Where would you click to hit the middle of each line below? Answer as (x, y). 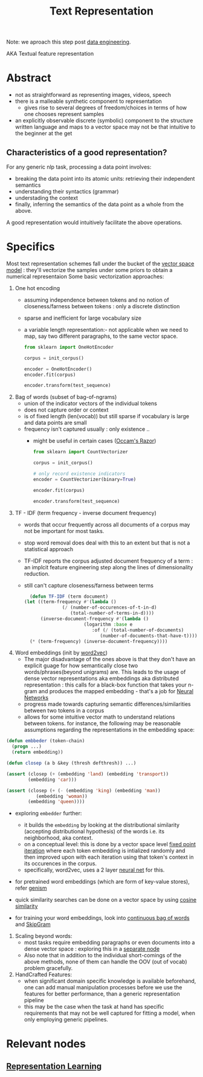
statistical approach (49, 549)
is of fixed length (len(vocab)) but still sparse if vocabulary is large (107, 416)
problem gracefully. (48, 968)
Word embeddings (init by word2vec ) (61, 653)
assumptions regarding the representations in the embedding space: (109, 730)
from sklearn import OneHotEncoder (69, 347)
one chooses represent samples (64, 114)
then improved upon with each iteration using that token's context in (109, 857)
